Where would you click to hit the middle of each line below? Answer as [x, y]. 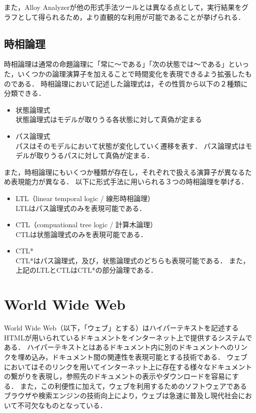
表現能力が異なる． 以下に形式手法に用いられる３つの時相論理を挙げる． [129, 182]
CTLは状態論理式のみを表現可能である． [81, 234]
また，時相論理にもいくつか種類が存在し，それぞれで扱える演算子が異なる [125, 172]
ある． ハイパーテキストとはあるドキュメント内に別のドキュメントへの [119, 347]
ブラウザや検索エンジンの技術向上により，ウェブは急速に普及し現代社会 [121, 395]
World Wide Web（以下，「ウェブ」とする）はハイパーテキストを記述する [121, 328]
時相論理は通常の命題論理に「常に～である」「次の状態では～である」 [116, 64]
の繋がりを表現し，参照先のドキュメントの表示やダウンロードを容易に [118, 376]
